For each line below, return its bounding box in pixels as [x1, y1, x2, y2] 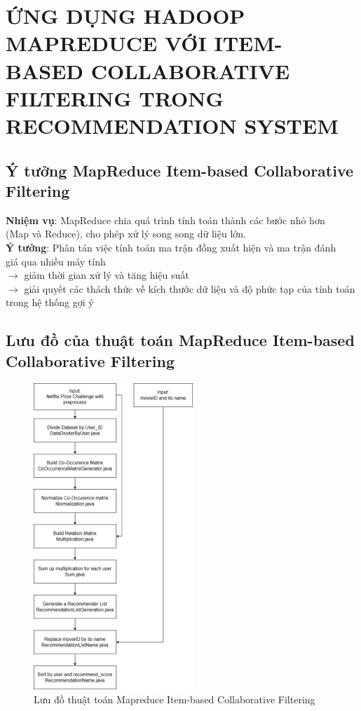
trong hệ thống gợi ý [6, 295, 94, 310]
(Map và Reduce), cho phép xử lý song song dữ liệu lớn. [6, 226, 246, 241]
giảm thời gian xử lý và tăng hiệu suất [24, 268, 189, 282]
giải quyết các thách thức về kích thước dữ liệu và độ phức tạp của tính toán [24, 281, 355, 296]
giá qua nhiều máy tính [6, 254, 106, 268]
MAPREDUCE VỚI [6, 29, 207, 57]
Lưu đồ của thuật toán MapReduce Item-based [6, 329, 355, 351]
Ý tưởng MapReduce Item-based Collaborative [6, 159, 354, 181]
